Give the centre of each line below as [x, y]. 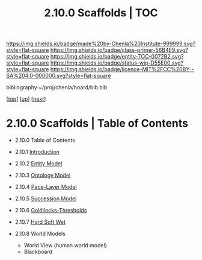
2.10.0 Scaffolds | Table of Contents [97, 123]
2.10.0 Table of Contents [45, 140]
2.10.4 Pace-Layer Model [46, 187]
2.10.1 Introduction [37, 152]
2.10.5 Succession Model [46, 198]
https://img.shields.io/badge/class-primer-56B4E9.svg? [119, 50]
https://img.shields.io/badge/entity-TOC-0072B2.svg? [117, 57]
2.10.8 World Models [40, 234]
